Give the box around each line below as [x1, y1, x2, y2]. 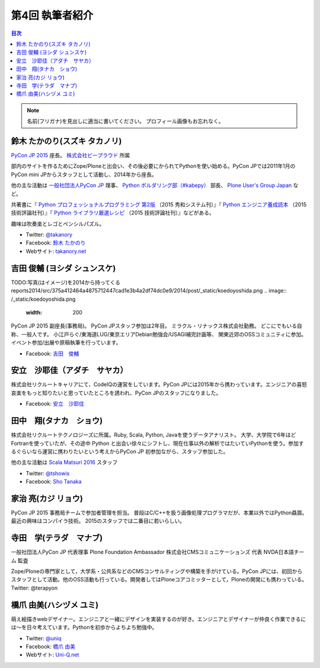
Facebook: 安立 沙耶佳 [25, 400, 84, 408]
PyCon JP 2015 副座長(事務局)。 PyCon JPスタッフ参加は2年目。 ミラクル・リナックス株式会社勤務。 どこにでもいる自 [11, 322, 302, 329]
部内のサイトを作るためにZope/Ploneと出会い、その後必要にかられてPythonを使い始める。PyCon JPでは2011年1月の [11, 163, 296, 170]
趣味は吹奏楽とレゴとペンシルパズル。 [11, 220, 105, 227]
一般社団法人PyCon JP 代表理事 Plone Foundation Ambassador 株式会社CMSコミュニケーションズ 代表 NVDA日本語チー [11, 549, 305, 556]
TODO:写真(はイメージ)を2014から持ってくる [11, 279, 121, 286]
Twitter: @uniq [25, 635, 62, 642]
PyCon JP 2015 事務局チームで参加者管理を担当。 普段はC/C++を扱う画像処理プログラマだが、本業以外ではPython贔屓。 [11, 509, 308, 516]
